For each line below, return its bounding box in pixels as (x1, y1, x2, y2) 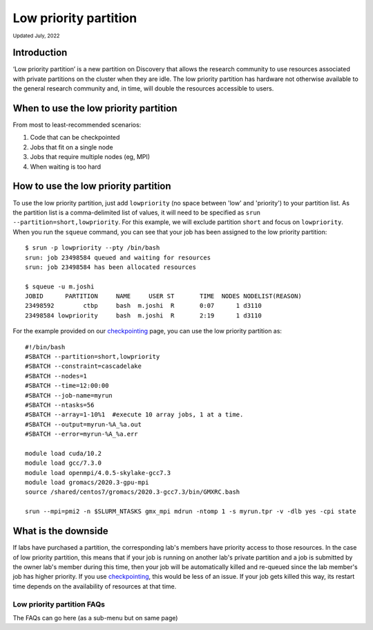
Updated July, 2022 (12, 32, 60, 39)
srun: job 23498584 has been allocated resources (25, 263, 197, 271)
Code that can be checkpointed (30, 133, 120, 142)
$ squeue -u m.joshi (25, 282, 95, 290)
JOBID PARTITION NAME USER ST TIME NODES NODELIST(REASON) (25, 293, 302, 300)
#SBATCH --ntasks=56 (25, 401, 95, 409)
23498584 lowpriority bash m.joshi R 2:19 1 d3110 (25, 311, 262, 319)
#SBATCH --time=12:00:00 (25, 382, 109, 390)
